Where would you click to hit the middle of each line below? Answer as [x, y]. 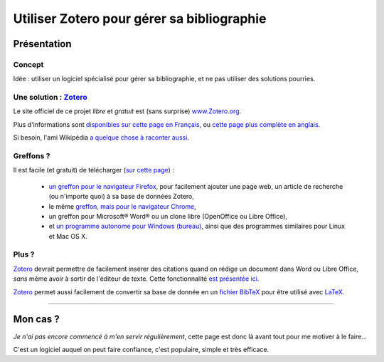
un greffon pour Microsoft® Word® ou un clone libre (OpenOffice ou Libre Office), [168, 216]
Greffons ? [32, 156]
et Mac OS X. [68, 236]
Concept [28, 64]
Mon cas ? [36, 320]
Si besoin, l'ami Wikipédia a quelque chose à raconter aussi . [101, 138]
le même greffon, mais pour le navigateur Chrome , [123, 206]
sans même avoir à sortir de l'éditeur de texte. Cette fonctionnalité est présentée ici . [136, 279]
